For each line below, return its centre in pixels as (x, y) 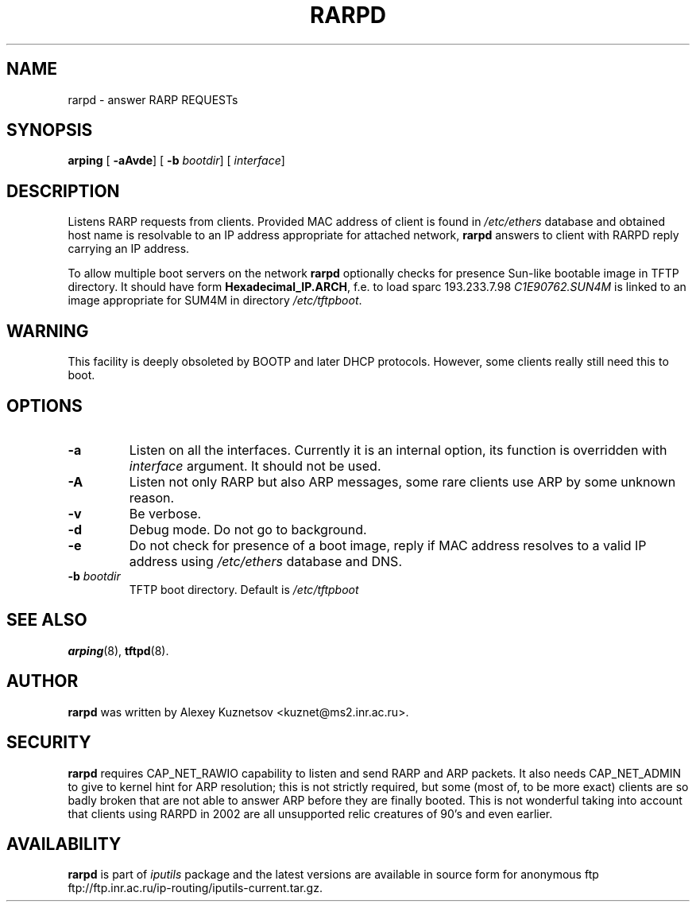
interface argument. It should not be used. (255, 466)
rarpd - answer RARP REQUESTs (153, 99)
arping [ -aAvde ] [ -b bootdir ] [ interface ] (176, 161)
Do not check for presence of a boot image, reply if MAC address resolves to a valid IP (388, 545)
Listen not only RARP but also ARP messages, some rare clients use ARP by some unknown (402, 481)
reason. (152, 497)
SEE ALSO (47, 620)
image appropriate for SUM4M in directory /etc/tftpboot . (215, 301)
